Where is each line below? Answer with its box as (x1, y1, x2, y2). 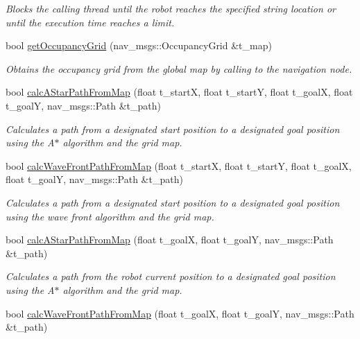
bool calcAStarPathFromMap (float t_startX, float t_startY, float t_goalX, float (6, 85, 353, 99)
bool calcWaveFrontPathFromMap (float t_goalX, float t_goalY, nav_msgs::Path (6, 306, 354, 320)
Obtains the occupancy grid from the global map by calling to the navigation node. (6, 61, 352, 76)
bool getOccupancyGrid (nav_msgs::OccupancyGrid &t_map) (6, 38, 272, 53)
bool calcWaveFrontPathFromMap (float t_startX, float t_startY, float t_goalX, (6, 158, 352, 173)
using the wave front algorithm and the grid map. (6, 209, 214, 223)
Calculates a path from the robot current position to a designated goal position (6, 269, 336, 284)
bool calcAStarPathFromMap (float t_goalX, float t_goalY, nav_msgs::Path (6, 232, 334, 247)
